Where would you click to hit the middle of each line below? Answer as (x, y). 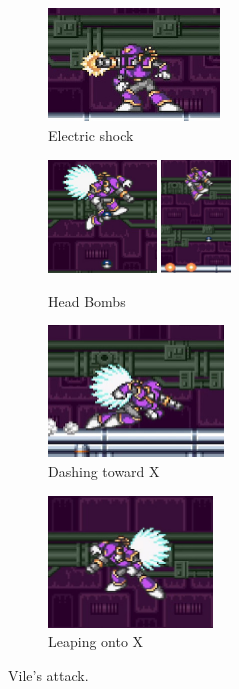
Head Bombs (87, 300)
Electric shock (91, 134)
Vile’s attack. (48, 675)
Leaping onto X (96, 641)
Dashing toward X (104, 471)
